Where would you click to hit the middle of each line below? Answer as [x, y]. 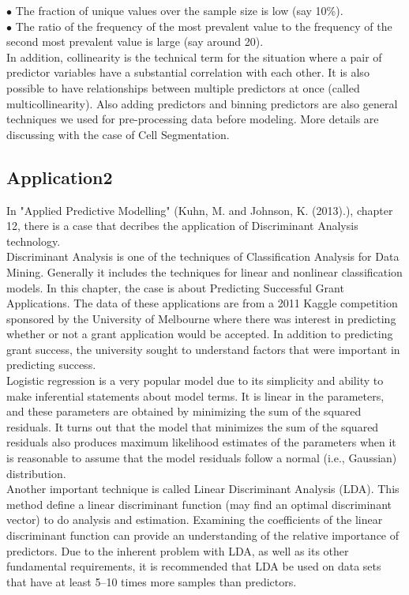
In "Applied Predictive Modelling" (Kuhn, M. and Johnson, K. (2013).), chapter [200, 210]
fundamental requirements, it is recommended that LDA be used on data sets [194, 566]
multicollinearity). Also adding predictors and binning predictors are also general [202, 103]
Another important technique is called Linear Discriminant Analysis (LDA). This [203, 489]
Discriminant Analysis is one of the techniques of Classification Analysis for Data [203, 256]
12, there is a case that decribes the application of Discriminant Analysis [182, 226]
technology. [34, 241]
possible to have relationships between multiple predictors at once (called [183, 87]
